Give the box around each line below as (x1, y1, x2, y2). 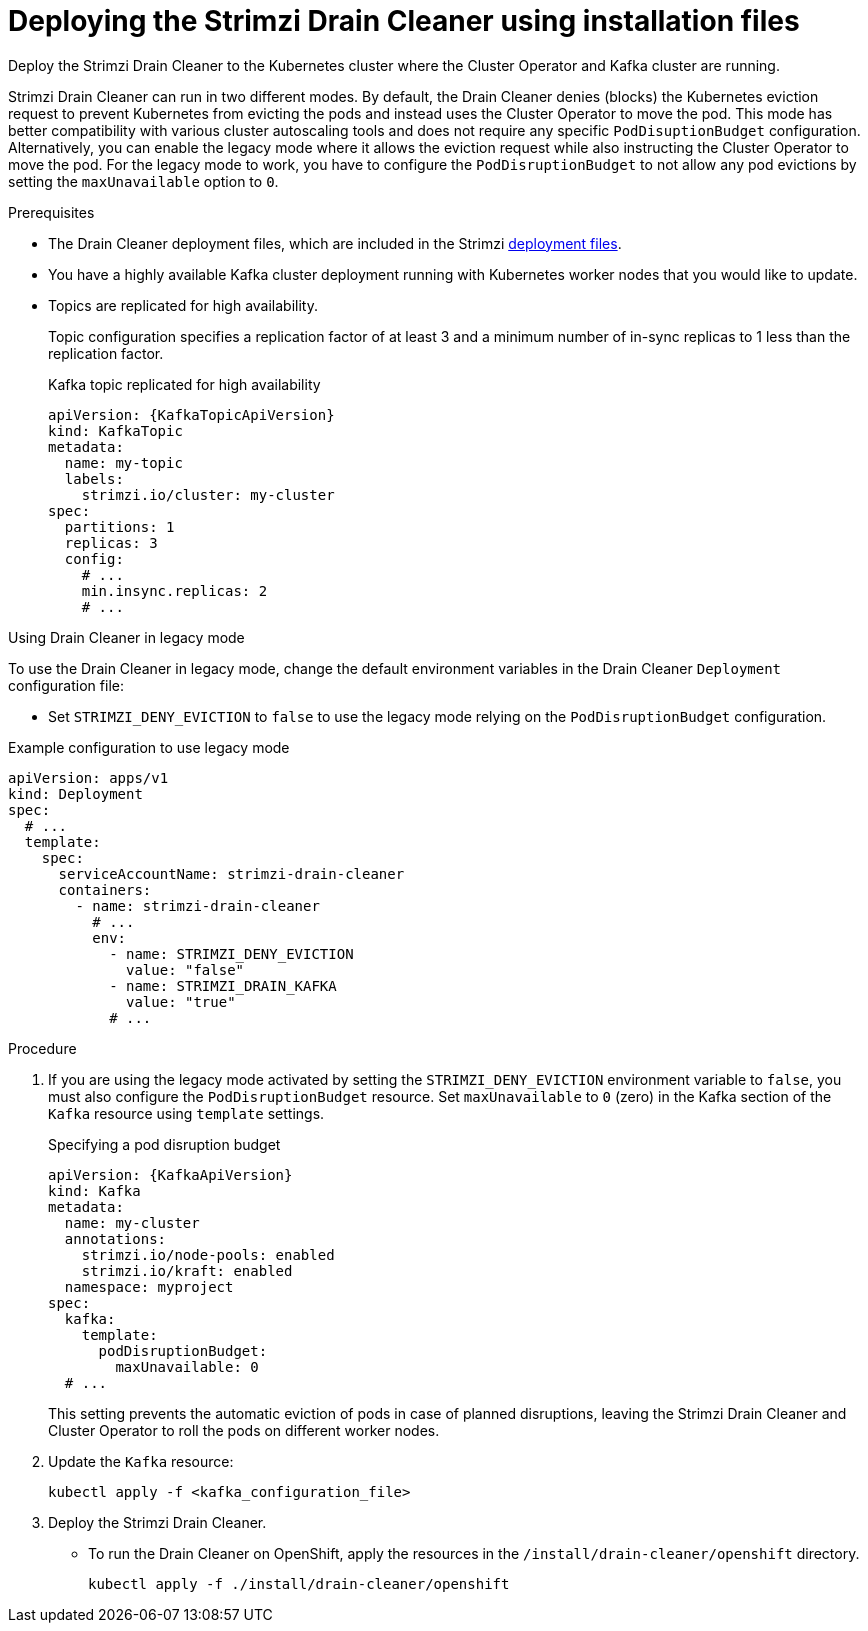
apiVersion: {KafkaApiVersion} (48, 1166, 293, 1183)
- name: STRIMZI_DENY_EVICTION (109, 945, 354, 962)
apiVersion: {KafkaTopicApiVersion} (48, 406, 335, 423)
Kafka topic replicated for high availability (48, 375, 321, 393)
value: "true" (126, 993, 236, 1010)
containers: (58, 881, 152, 898)
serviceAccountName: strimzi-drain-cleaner (58, 865, 405, 882)
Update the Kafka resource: (48, 1452, 234, 1470)
